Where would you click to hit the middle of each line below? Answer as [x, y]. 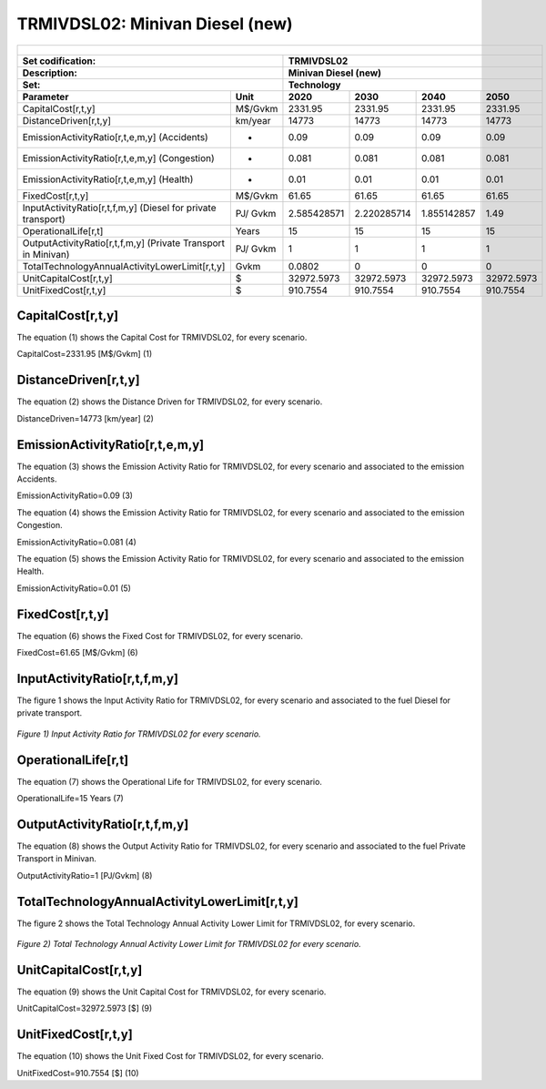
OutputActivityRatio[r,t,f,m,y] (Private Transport [123, 243]
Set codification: [59, 61]
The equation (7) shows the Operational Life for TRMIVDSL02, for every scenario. [170, 781]
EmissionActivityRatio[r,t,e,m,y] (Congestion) [119, 158]
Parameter [45, 97]
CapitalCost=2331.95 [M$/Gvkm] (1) [85, 354]
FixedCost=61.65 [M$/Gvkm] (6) [77, 653]
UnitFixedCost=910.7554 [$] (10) [78, 1073]
